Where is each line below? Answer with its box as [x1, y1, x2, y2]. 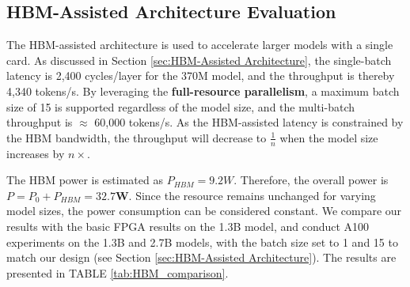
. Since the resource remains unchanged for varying [128, 187, 376, 203]
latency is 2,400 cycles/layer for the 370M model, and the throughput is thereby [6, 67, 395, 84]
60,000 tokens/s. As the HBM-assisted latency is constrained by [94, 114, 404, 130]
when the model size [279, 129, 378, 145]
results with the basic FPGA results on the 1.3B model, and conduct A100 [6, 217, 370, 234]
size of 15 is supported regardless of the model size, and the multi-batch [6, 98, 355, 115]
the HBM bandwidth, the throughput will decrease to [6, 129, 267, 145]
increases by [6, 145, 65, 161]
